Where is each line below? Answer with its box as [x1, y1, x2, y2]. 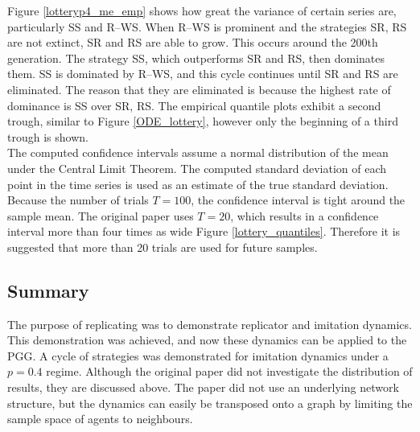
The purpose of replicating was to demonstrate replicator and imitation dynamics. [7, 315, 412, 332]
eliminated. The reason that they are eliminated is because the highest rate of [7, 80, 391, 97]
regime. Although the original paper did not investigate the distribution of [46, 363, 413, 380]
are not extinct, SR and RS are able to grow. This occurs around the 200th [7, 34, 378, 51]
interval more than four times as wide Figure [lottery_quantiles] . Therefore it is [7, 223, 401, 240]
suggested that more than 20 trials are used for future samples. [7, 238, 318, 255]
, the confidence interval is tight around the [191, 191, 406, 208]
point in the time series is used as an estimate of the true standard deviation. [7, 175, 389, 192]
